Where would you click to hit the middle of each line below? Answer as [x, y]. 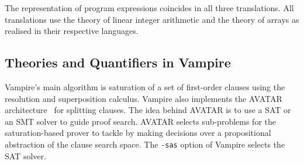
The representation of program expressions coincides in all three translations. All [149, 8]
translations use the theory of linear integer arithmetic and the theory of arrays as [152, 19]
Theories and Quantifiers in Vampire [118, 62]
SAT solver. [25, 156]
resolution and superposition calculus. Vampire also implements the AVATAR [144, 98]
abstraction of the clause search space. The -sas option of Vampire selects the [145, 144]
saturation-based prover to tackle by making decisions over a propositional [138, 133]
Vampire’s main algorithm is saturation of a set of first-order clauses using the [145, 86]
